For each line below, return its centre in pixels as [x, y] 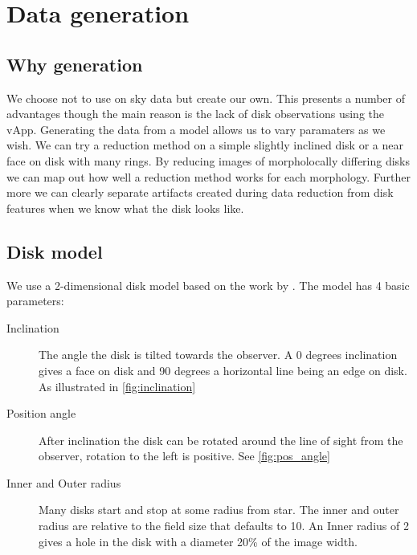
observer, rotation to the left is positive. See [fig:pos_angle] [184, 456]
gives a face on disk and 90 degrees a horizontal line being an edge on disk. [223, 370]
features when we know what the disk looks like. [125, 208]
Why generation [75, 64]
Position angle [41, 413]
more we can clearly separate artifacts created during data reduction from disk [200, 192]
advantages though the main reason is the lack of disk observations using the [195, 114]
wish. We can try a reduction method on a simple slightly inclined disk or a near [205, 145]
